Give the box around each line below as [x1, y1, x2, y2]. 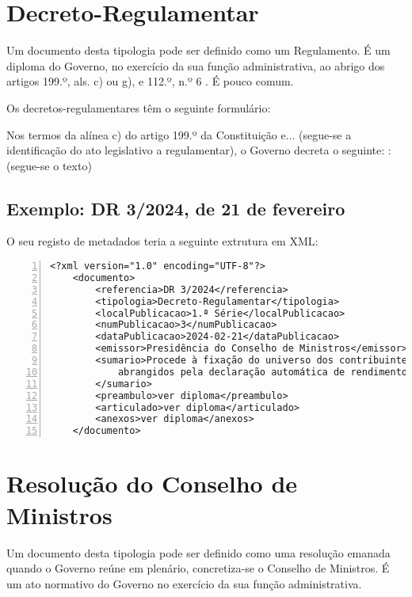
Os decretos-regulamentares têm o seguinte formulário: [6, 99, 271, 116]
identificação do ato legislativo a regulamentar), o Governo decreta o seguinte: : [6, 142, 391, 158]
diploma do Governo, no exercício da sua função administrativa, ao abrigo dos [6, 57, 385, 74]
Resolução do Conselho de [6, 467, 298, 500]
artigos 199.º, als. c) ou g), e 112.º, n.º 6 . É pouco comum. [6, 73, 294, 89]
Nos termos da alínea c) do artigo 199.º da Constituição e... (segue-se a [6, 126, 352, 143]
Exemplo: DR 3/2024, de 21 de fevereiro [6, 196, 345, 220]
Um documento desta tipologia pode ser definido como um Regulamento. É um [6, 42, 391, 59]
